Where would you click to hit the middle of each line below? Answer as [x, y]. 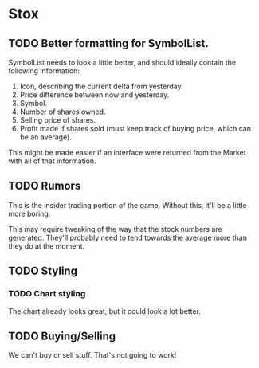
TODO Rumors [45, 186]
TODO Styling [43, 271]
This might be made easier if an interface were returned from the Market [127, 153]
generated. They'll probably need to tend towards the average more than [128, 237]
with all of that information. [53, 161]
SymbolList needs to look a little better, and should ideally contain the [122, 62]
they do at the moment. [47, 246]
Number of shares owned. [63, 112]
